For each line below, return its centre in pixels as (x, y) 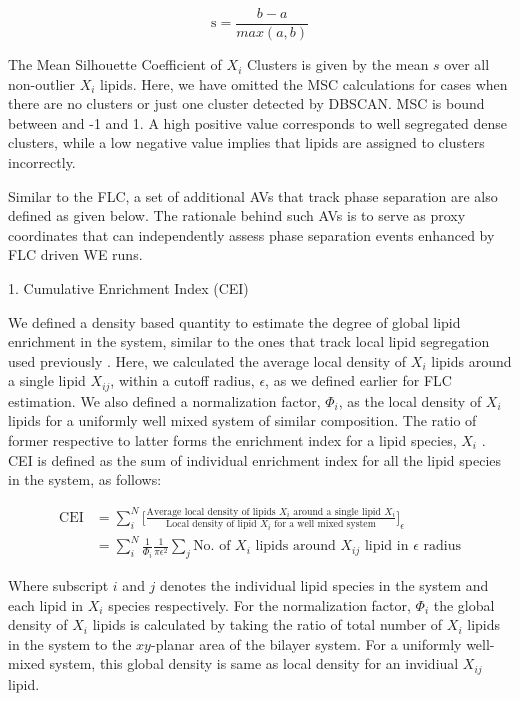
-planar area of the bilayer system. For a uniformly (306, 643)
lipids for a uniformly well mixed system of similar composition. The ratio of (242, 420)
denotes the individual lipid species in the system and (324, 585)
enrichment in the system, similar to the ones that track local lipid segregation (249, 341)
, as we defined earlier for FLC (358, 380)
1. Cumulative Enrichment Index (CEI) (128, 288)
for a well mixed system (325, 524)
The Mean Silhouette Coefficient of (115, 64)
